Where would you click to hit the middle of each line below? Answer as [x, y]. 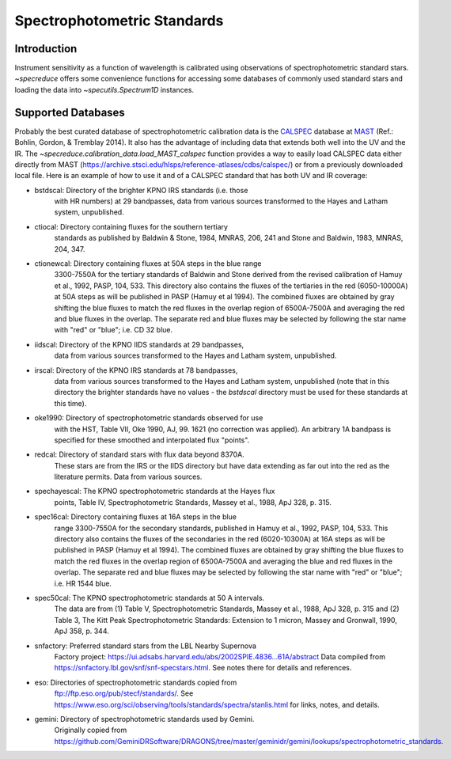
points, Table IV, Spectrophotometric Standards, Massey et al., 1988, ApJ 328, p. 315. [193, 502]
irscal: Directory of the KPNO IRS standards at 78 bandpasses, [136, 370]
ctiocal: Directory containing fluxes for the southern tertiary [131, 226]
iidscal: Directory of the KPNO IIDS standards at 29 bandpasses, [139, 344]
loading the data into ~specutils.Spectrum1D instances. [104, 89]
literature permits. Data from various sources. [128, 477]
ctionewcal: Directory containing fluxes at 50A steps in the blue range [148, 264]
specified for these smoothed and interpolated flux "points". [152, 440]
